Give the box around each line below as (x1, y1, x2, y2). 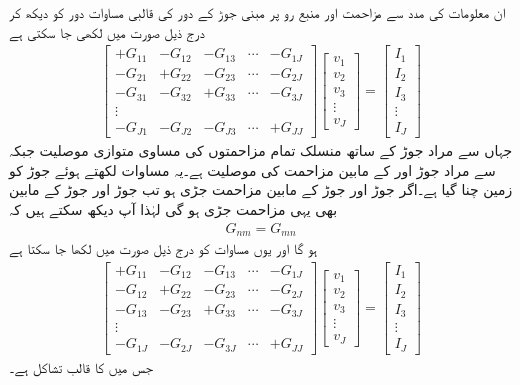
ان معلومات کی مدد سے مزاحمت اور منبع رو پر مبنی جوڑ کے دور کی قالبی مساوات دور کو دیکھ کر (9, 2, 506, 22)
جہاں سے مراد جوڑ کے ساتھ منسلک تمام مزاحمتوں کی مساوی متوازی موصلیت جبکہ (9, 140, 513, 161)
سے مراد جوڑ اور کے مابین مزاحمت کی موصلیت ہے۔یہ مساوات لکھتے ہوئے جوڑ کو (9, 159, 496, 180)
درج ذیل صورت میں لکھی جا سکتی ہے (9, 21, 205, 42)
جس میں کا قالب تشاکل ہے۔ (9, 356, 153, 377)
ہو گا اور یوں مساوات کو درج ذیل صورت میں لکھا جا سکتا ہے (9, 238, 318, 259)
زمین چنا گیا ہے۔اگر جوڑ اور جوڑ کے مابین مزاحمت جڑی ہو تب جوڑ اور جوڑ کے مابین (9, 179, 513, 200)
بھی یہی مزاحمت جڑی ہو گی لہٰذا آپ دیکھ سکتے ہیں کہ (9, 198, 338, 219)
